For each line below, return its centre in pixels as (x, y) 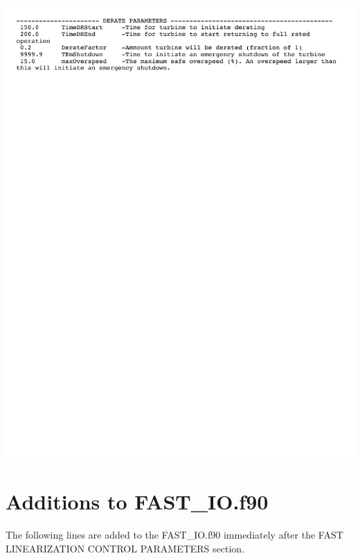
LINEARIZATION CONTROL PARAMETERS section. (125, 548)
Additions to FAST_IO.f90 (137, 502)
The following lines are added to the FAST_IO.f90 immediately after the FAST (174, 535)
